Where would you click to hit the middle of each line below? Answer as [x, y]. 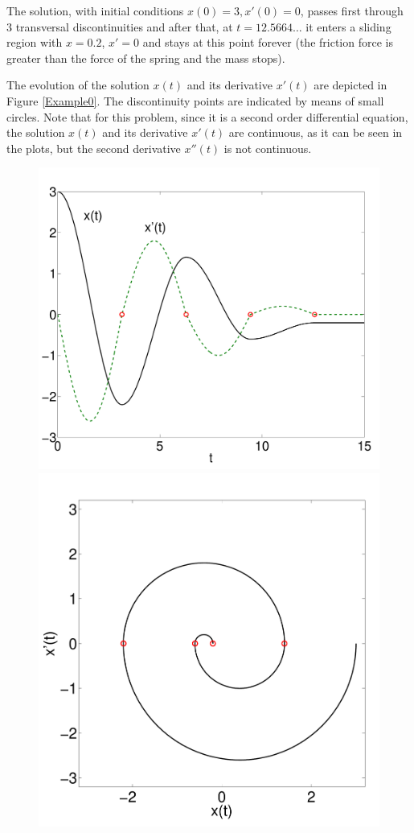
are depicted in [350, 85]
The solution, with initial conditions [95, 10]
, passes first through [352, 10]
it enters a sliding [348, 26]
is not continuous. [268, 148]
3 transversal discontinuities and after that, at [120, 26]
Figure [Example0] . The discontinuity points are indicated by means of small [195, 100]
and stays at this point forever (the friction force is [268, 42]
